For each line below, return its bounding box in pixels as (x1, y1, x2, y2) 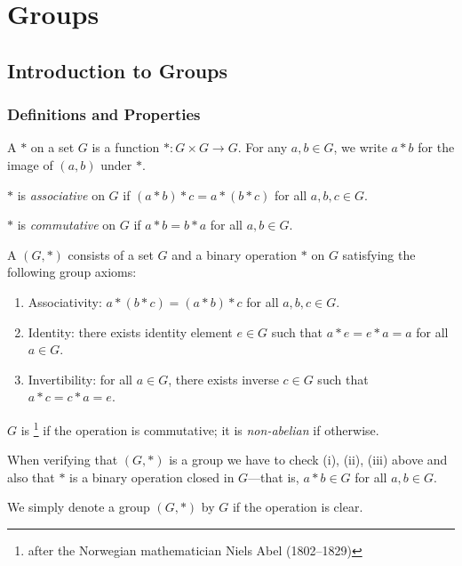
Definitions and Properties (7, 103, 201, 125)
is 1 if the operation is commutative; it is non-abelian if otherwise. (20, 417, 379, 439)
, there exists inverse (168, 369, 279, 388)
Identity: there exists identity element (28, 322, 233, 341)
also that (7, 467, 55, 486)
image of (7, 155, 53, 174)
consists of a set (68, 245, 154, 263)
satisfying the (342, 245, 416, 263)
